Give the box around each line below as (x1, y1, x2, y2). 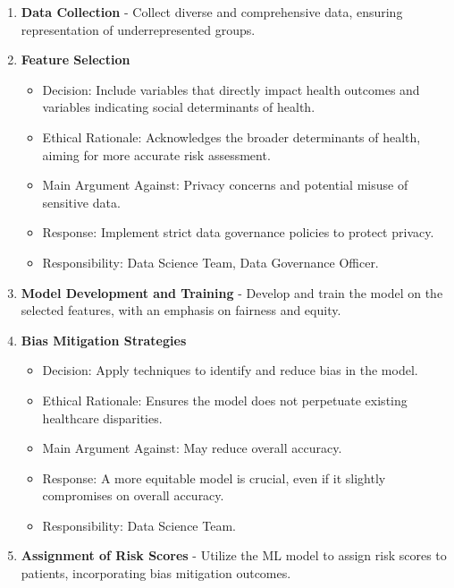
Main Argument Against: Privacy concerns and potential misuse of (42, 175, 408, 194)
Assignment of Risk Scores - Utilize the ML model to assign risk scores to (21, 546, 447, 565)
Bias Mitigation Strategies (21, 330, 187, 349)
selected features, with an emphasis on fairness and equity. (21, 301, 341, 320)
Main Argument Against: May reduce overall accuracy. (42, 439, 342, 457)
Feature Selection (21, 50, 130, 69)
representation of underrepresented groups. (21, 20, 256, 38)
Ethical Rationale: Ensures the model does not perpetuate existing (42, 390, 408, 409)
